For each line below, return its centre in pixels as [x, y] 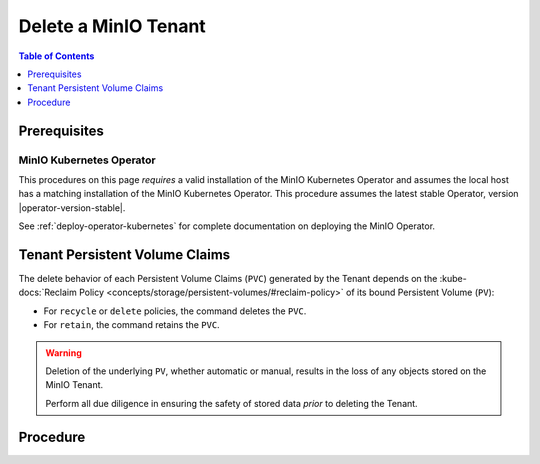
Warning [63, 352]
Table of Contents [56, 56]
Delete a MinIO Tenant [112, 26]
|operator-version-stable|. [72, 207]
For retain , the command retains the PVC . [131, 325]
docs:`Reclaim [47, 292]
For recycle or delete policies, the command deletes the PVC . [175, 311]
